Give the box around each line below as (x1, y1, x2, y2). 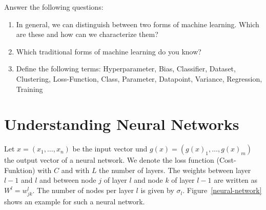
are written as (214, 175, 258, 185)
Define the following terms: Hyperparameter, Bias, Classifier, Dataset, (16, 63, 236, 74)
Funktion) (4, 164, 35, 175)
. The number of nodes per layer (32, 185, 134, 196)
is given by (140, 185, 174, 196)
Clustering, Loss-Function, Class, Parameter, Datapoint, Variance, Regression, (16, 73, 262, 84)
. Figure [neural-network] (182, 185, 262, 196)
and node (134, 175, 163, 185)
